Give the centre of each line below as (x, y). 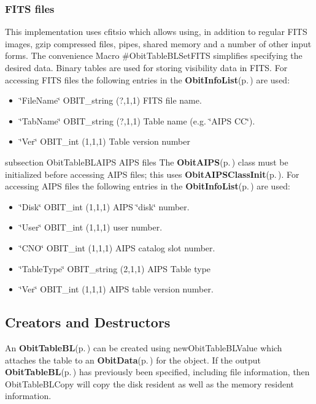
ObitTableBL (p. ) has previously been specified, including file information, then (157, 372)
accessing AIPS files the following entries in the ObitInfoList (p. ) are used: (148, 186)
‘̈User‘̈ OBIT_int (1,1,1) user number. (91, 227)
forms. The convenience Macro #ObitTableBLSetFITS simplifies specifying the (154, 55)
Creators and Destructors (88, 322)
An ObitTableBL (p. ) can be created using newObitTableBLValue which (144, 347)
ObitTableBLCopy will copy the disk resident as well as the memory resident (150, 383)
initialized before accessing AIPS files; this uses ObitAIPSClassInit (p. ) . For (152, 174)
